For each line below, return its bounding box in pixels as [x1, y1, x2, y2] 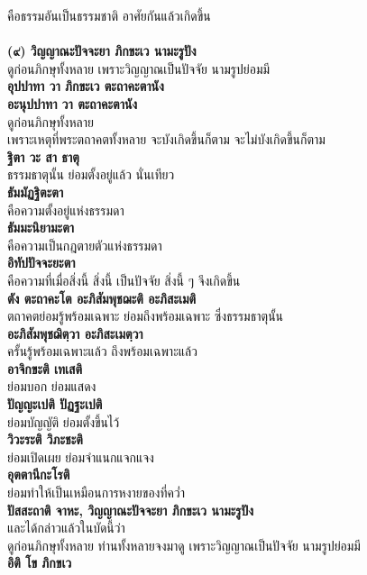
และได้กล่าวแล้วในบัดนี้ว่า [7, 518, 125, 537]
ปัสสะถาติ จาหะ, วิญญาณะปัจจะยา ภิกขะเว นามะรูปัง [7, 500, 254, 519]
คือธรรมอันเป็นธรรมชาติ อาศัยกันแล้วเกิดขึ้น [7, 6, 211, 24]
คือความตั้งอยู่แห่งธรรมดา [7, 200, 124, 219]
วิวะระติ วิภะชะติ [7, 430, 83, 449]
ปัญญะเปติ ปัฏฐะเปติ [7, 395, 103, 414]
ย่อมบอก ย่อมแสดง [7, 377, 96, 396]
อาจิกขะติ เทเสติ [7, 359, 82, 378]
